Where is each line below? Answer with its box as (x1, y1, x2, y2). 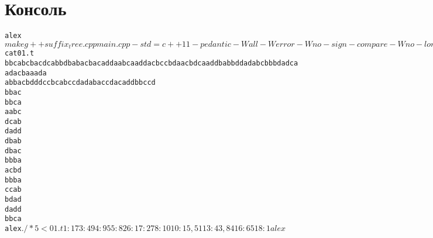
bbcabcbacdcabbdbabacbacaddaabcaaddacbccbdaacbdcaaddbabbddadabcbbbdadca (5, 58, 298, 67)
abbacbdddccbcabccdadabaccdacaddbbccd (5, 78, 156, 87)
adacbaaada (5, 68, 47, 77)
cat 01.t (5, 49, 35, 58)
